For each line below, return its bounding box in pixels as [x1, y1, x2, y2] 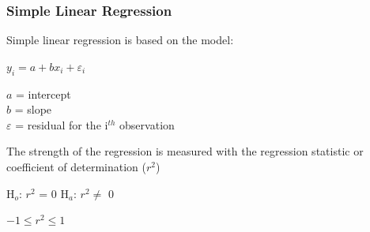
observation [119, 116, 175, 133]
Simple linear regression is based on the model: [6, 32, 234, 48]
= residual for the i [15, 116, 108, 133]
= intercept [16, 85, 71, 102]
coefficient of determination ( [6, 158, 146, 174]
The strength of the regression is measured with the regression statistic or [6, 143, 364, 159]
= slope [14, 101, 52, 118]
